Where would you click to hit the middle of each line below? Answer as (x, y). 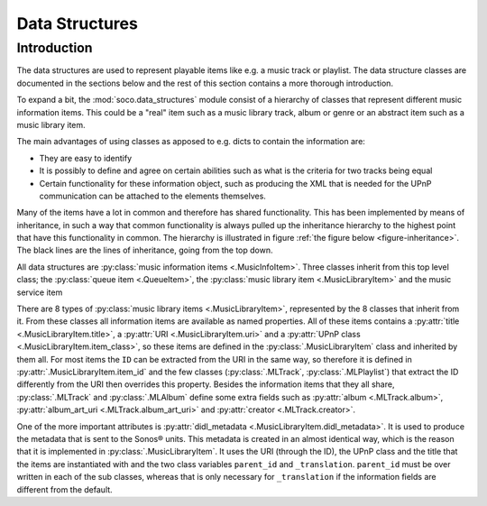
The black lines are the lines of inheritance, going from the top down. (145, 250)
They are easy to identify (86, 158)
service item (40, 292)
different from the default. (64, 489)
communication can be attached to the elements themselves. (152, 196)
